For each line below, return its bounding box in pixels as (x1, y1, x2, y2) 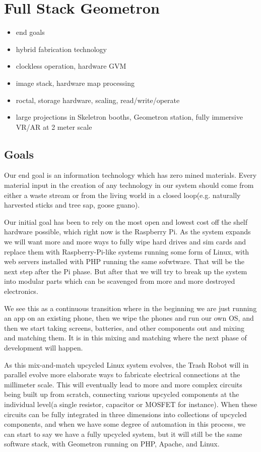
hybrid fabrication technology (16, 43, 107, 54)
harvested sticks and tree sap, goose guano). (4, 199, 140, 210)
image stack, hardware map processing (16, 77, 135, 88)
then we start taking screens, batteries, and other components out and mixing (4, 322, 244, 333)
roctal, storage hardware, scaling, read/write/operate (16, 94, 180, 105)
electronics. (4, 286, 38, 296)
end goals (16, 27, 45, 37)
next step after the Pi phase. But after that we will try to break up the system (4, 266, 247, 276)
